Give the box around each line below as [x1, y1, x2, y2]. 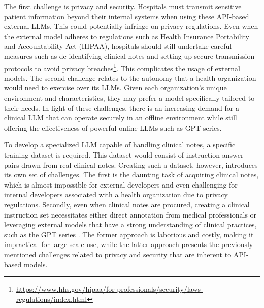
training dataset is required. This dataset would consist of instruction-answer [4, 149, 244, 160]
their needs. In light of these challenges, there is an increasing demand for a [4, 102, 239, 113]
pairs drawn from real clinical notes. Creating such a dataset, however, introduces [4, 159, 258, 170]
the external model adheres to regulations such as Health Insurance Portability [4, 30, 249, 41]
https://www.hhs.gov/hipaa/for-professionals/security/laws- [16, 284, 203, 294]
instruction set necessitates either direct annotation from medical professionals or [4, 209, 257, 220]
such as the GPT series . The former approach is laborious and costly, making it [4, 229, 254, 239]
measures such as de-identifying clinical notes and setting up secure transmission [4, 50, 255, 61]
